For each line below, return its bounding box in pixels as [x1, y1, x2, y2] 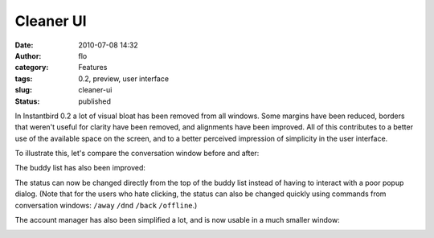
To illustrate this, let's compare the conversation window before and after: [14, 149, 260, 158]
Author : [14, 51, 42, 60]
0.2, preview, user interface [78, 73, 169, 84]
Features [78, 63, 108, 72]
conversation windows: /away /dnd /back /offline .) [14, 200, 198, 210]
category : [14, 63, 49, 72]
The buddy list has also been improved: [14, 163, 146, 173]
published [78, 96, 112, 106]
